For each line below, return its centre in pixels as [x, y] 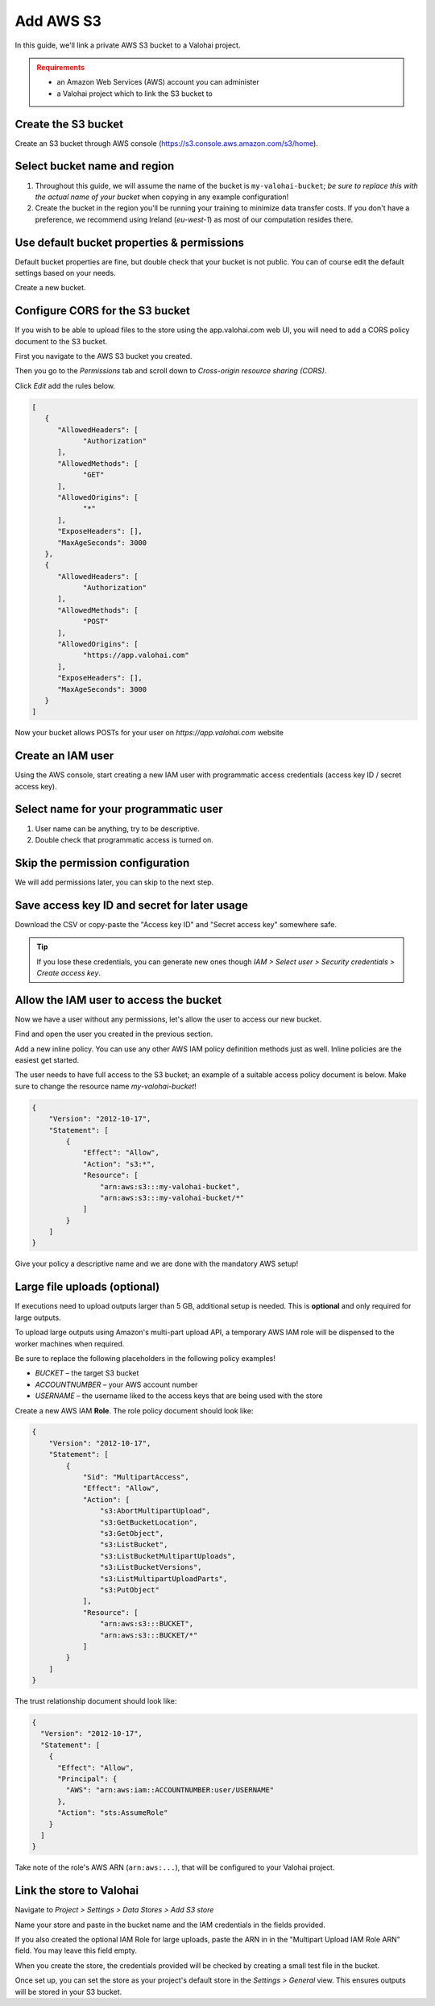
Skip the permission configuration [102, 863]
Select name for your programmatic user [119, 809]
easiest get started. [47, 1060]
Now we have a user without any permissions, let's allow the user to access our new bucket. [168, 1019]
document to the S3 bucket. [61, 341]
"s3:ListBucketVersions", [151, 1567]
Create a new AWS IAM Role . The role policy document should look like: [134, 1410]
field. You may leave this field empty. [76, 1950]
